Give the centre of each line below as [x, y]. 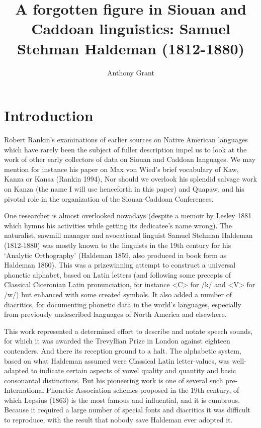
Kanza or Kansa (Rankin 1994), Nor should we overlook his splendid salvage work [130, 179]
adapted [17, 370]
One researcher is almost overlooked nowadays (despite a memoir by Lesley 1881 [128, 216]
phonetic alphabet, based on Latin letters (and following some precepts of [117, 274]
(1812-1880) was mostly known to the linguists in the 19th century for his [118, 245]
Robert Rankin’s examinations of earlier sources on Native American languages [126, 140]
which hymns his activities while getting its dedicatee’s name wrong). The [118, 225]
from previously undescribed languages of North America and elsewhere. [115, 314]
